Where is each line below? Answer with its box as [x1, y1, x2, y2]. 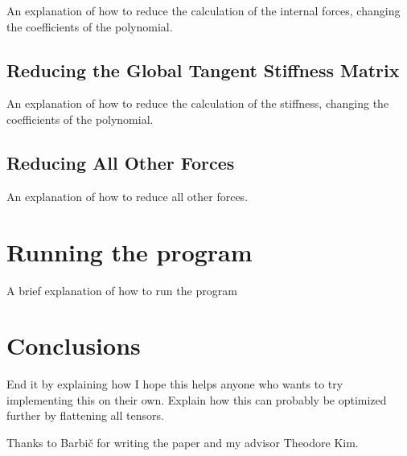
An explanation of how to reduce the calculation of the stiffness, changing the [6, 95, 389, 112]
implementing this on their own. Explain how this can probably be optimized [6, 391, 387, 408]
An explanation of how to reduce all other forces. [6, 187, 249, 204]
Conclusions [6, 329, 141, 362]
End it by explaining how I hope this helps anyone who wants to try [6, 376, 343, 392]
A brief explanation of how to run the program [6, 281, 237, 298]
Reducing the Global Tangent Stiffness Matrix [6, 57, 400, 82]
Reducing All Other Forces [6, 150, 235, 175]
